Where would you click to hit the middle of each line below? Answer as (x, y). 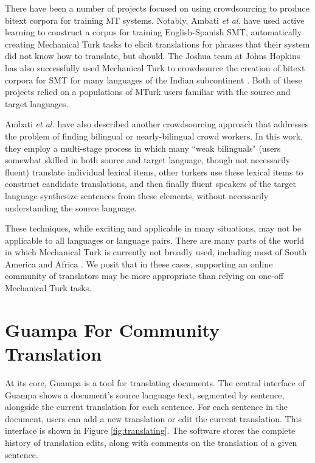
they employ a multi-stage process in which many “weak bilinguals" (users (143, 148)
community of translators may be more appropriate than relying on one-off (144, 276)
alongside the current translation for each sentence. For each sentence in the (146, 407)
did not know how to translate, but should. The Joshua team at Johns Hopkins (153, 56)
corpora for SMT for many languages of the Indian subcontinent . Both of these (154, 80)
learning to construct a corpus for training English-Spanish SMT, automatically (154, 32)
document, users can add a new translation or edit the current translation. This (153, 418)
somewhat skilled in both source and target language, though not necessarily (148, 160)
